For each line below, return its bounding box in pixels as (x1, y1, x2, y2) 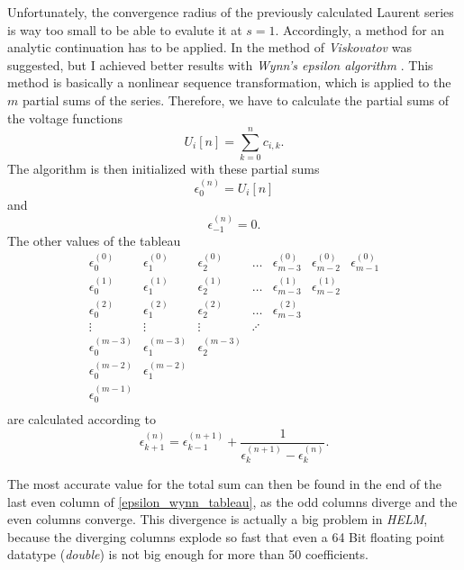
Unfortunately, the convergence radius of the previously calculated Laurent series (7, 3, 454, 21)
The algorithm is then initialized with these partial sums (7, 159, 320, 178)
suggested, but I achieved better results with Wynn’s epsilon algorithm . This (7, 55, 433, 74)
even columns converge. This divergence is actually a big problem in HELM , (7, 510, 428, 529)
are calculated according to (7, 410, 156, 429)
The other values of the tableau (7, 231, 181, 249)
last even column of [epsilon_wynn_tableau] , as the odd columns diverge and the (7, 492, 458, 511)
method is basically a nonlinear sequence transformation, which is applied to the (7, 73, 451, 92)
